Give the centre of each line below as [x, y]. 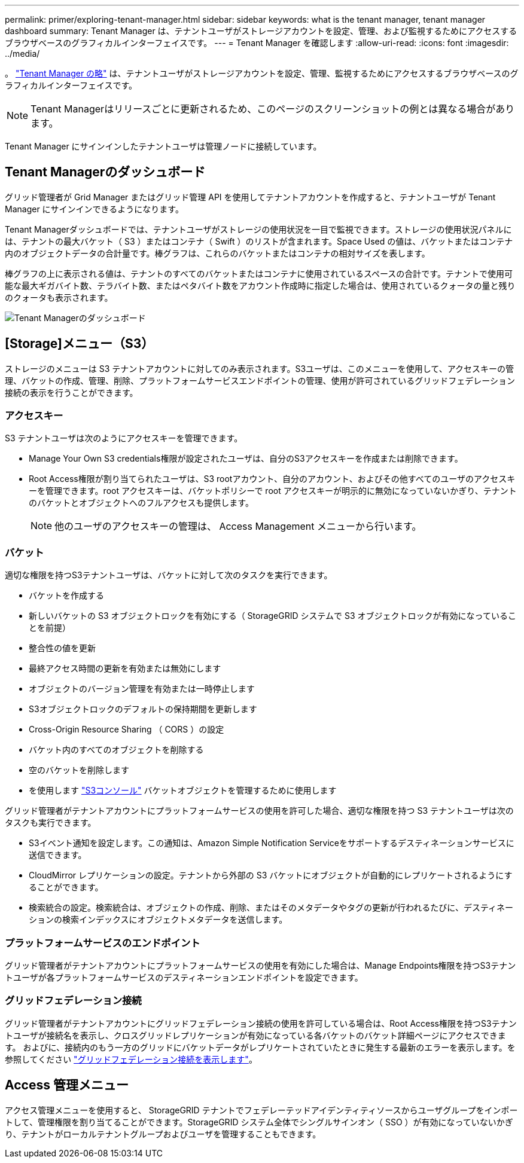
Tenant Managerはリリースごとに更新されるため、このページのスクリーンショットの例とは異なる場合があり [273, 109]
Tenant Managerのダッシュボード [105, 172]
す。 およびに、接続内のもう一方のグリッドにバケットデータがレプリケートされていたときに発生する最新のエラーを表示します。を [260, 1047]
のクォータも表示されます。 [59, 297]
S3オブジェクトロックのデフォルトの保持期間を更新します [143, 709]
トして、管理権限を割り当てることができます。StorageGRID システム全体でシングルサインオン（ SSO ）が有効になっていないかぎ [259, 1122]
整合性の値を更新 [62, 648]
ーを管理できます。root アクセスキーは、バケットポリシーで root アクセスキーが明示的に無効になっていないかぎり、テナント [273, 491]
